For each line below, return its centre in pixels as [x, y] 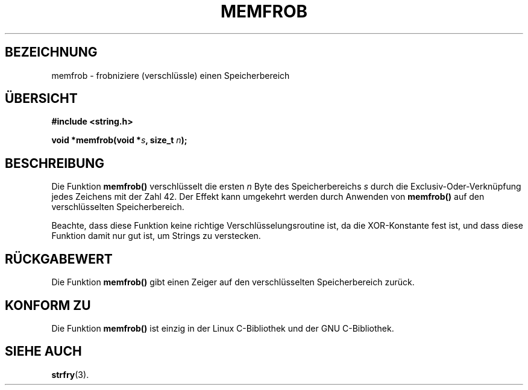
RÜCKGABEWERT [59, 259]
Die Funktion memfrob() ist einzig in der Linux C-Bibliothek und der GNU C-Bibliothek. [223, 328]
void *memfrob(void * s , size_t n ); [119, 140]
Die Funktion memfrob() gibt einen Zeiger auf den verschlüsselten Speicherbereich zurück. [233, 282]
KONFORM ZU [48, 305]
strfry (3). [70, 374]
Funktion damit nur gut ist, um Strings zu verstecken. [156, 236]
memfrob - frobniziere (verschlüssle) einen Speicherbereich [171, 75]
